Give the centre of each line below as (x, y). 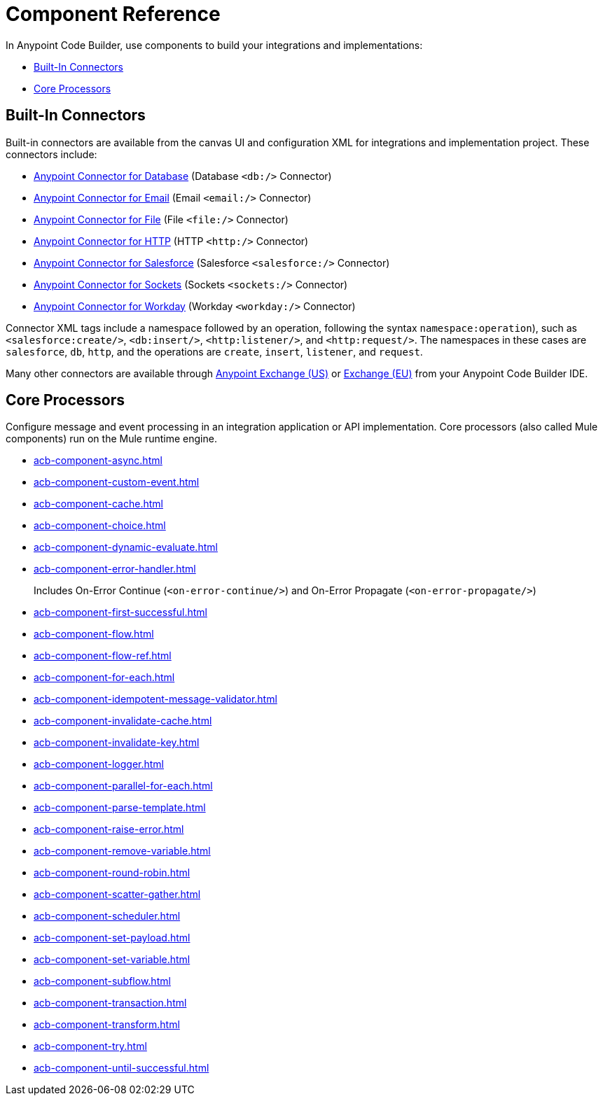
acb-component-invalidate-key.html (117, 743)
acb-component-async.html (98, 461)
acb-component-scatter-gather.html (117, 895)
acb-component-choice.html (100, 526)
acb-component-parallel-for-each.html (123, 786)
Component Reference (113, 14)
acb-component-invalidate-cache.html (123, 721)
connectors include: (51, 154)
